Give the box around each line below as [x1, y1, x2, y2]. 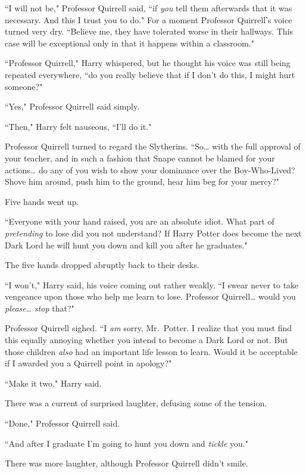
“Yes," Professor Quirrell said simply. [5, 100, 140, 113]
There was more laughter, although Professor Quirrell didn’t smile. [5, 457, 248, 469]
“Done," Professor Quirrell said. [5, 417, 120, 430]
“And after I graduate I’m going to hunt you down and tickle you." [5, 437, 248, 449]
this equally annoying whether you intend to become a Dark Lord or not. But [5, 334, 288, 346]
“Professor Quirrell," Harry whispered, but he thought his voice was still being [5, 57, 291, 69]
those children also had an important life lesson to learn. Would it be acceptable [5, 345, 298, 357]
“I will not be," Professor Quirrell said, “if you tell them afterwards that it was [5, 2, 292, 14]
